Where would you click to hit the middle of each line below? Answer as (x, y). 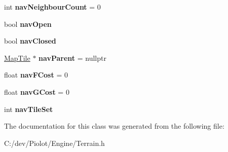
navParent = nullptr (72, 58)
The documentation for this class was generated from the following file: (114, 126)
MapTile (17, 58)
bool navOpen (28, 24)
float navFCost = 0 (36, 75)
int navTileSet (29, 109)
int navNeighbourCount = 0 (52, 7)
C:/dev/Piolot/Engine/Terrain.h (54, 143)
